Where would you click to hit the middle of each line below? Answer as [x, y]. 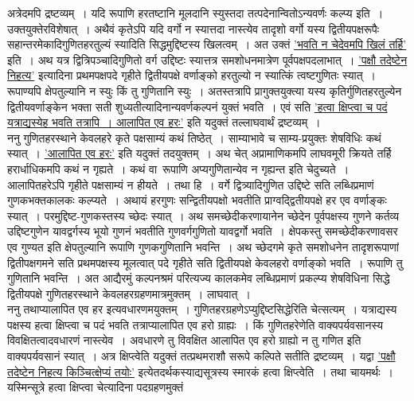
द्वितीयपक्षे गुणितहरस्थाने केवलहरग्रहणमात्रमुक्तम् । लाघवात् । [129, 293]
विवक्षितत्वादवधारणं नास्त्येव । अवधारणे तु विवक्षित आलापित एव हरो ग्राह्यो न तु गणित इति [184, 340]
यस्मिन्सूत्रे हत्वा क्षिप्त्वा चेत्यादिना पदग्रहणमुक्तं [96, 387]
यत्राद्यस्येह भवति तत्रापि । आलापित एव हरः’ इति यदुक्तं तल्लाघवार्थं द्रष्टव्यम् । [164, 122]
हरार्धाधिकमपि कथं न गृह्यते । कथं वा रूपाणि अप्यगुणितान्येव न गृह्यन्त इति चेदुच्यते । [178, 168]
